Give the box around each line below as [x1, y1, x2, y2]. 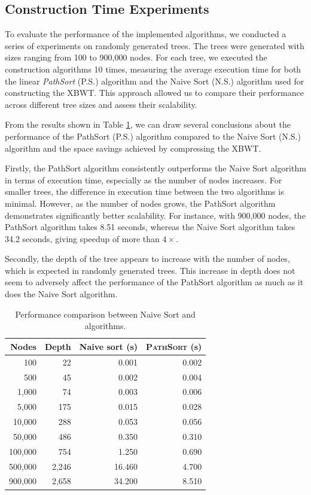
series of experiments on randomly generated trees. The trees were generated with [5, 39, 304, 52]
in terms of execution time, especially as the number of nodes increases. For [5, 173, 282, 186]
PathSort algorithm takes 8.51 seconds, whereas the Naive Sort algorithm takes [5, 221, 295, 233]
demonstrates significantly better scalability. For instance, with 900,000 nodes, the [5, 209, 306, 221]
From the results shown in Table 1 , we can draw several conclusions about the [5, 118, 291, 131]
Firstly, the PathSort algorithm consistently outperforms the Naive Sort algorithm [5, 162, 306, 174]
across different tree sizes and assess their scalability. [5, 98, 197, 110]
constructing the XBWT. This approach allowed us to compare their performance [5, 86, 304, 99]
